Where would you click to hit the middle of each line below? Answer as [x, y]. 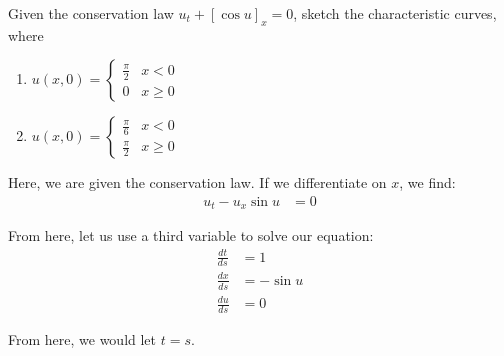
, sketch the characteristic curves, [395, 13]
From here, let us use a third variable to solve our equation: [191, 235]
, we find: [427, 182]
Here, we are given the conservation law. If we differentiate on [197, 182]
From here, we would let [82, 339]
